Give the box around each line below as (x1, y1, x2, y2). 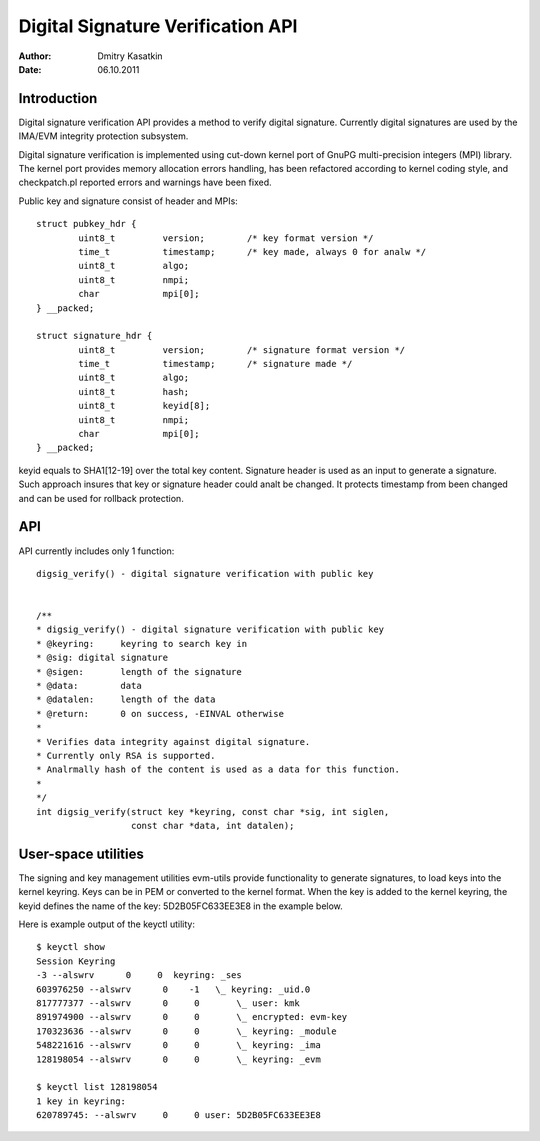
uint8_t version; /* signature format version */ (78, 344, 406, 355)
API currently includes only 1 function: (18, 545, 175, 557)
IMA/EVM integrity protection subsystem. (18, 130, 189, 142)
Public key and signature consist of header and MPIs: (18, 195, 239, 207)
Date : (18, 63, 42, 75)
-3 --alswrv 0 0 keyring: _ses (36, 970, 242, 981)
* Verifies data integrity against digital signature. (36, 736, 311, 747)
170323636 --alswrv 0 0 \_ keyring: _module (36, 1025, 337, 1037)
